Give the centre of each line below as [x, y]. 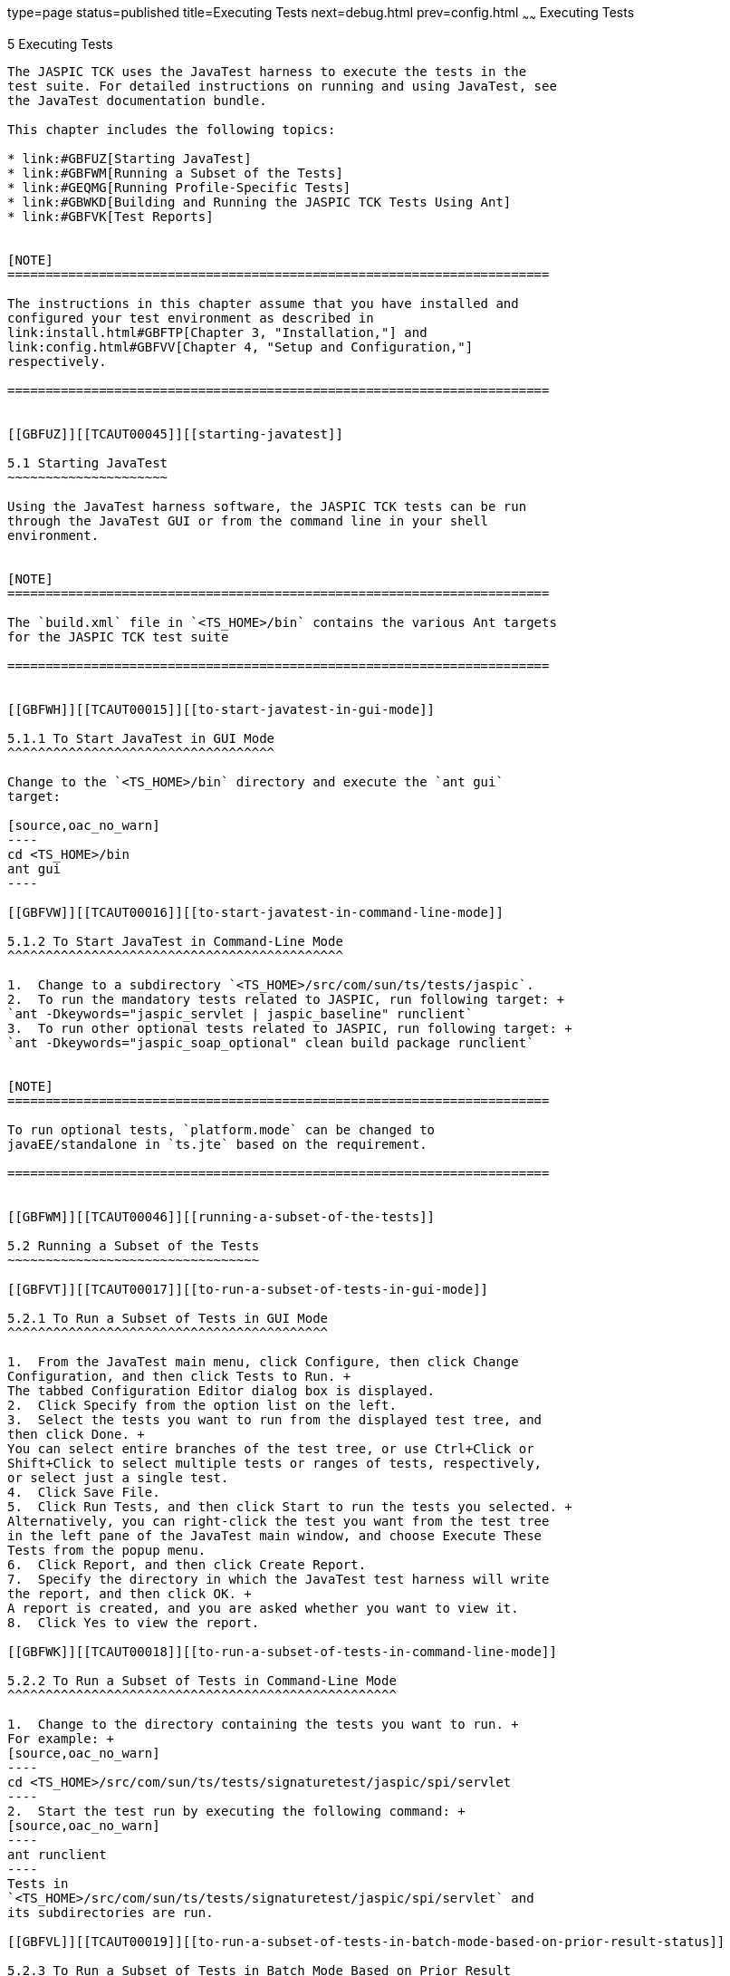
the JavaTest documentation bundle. [137, 100]
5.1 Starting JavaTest [88, 463]
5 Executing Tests [60, 43]
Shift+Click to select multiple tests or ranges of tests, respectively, [275, 1463]
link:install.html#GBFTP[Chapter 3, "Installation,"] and [217, 332]
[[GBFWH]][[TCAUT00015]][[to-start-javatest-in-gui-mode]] [221, 709]
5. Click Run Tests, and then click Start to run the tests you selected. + [290, 1506]
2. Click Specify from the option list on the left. [202, 1405]
